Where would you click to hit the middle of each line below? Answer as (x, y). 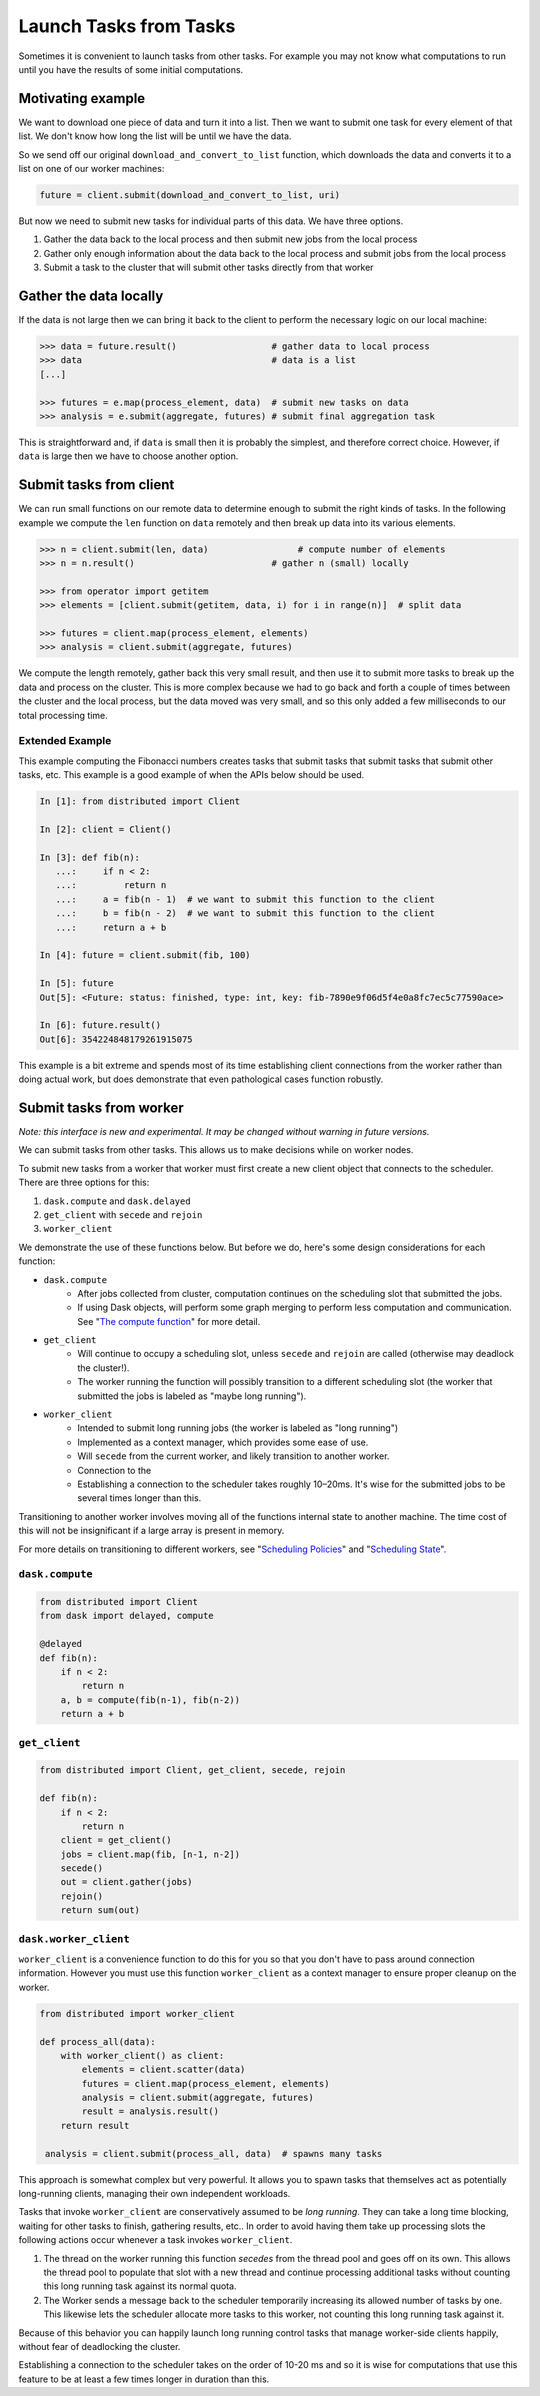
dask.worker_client (74, 1938)
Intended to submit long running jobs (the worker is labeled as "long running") (238, 1428)
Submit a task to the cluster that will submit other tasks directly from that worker (208, 267)
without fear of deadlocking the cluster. (99, 2346)
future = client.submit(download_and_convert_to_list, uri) (190, 195)
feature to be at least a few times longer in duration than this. (144, 2379)
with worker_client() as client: (142, 2055)
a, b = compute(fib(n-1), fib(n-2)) (150, 1699)
